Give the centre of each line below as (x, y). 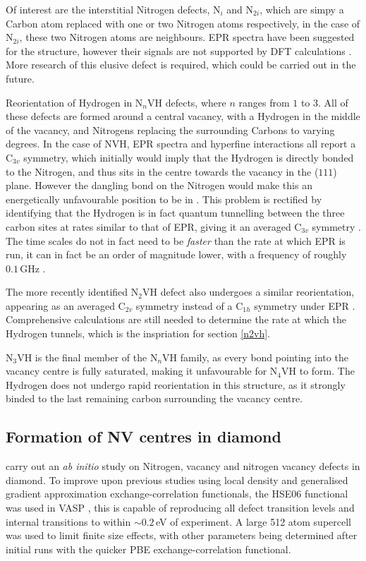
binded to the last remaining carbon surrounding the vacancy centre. (154, 398)
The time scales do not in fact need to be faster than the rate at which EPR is (176, 240)
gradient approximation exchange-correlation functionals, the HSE (149, 494)
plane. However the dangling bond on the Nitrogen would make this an (159, 185)
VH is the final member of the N (87, 357)
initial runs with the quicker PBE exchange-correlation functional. (148, 549)
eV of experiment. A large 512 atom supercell (254, 521)
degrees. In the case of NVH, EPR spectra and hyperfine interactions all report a (181, 144)
